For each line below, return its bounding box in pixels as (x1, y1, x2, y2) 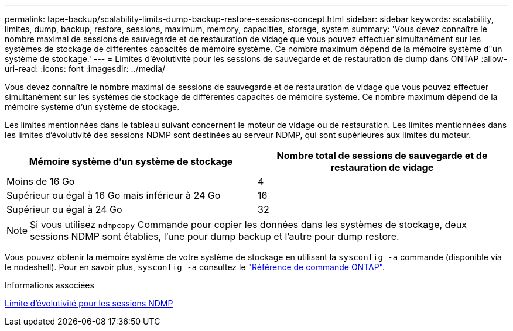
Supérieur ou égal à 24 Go (6, 204, 122, 215)
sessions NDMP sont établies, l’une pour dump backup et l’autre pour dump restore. (30, 230, 399, 242)
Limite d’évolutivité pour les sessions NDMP (5, 298, 173, 308)
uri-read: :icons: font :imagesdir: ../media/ (5, 64, 165, 74)
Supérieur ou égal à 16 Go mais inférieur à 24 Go (6, 189, 221, 201)
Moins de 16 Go (6, 175, 75, 187)
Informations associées (5, 280, 94, 290)
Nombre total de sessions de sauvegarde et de (276, 150, 488, 161)
